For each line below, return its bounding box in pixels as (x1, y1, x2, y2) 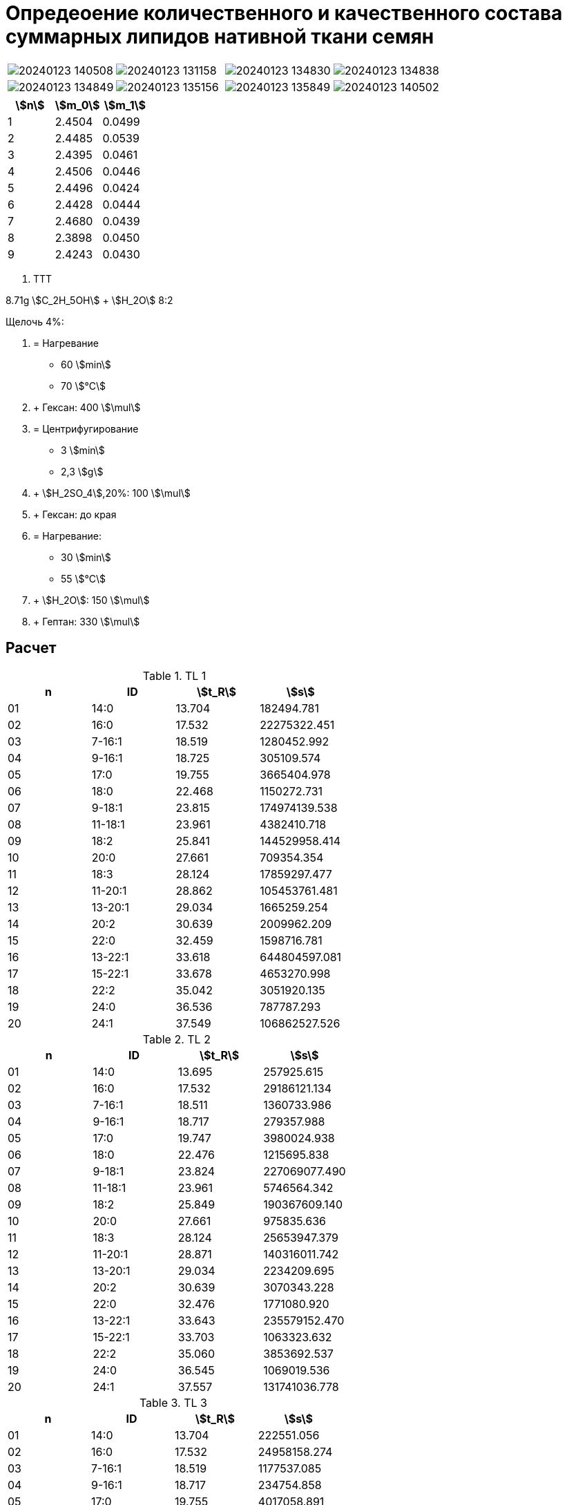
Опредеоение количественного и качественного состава (6, 1, 563, 25)
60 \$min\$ (61, 358, 111, 370)
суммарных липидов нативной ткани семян (6, 25, 434, 48)
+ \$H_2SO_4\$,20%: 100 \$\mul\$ (33, 486, 191, 499)
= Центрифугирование (33, 422, 139, 435)
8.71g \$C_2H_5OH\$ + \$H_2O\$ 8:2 (6, 294, 173, 306)
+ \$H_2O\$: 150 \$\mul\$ (33, 594, 150, 606)
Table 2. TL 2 (142, 1032, 211, 1046)
